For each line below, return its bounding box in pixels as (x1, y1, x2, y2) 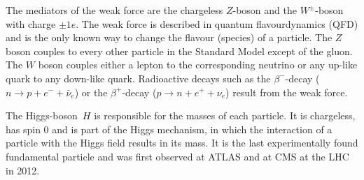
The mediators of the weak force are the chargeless (6, 3, 223, 17)
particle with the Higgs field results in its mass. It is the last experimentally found (6, 135, 358, 150)
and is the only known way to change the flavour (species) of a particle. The (6, 30, 332, 45)
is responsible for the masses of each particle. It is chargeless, (94, 108, 356, 123)
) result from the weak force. (225, 84, 348, 99)
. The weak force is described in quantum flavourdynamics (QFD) (76, 16, 358, 31)
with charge (6, 16, 56, 31)
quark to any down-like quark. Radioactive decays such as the (6, 70, 271, 85)
